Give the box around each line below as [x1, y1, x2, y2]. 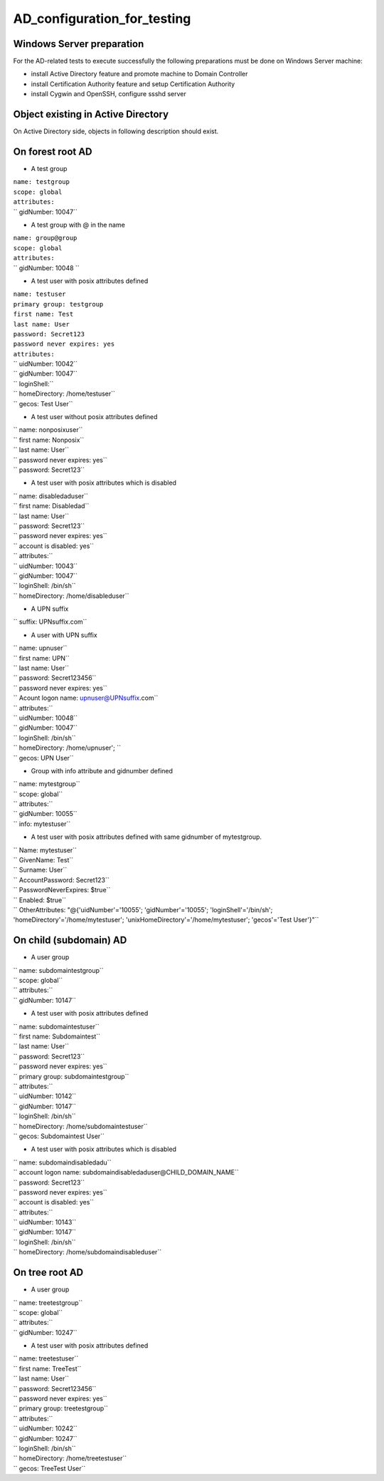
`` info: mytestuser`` [13, 820, 71, 828]
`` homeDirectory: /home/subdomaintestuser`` [13, 1122, 148, 1130]
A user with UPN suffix [31, 631, 97, 639]
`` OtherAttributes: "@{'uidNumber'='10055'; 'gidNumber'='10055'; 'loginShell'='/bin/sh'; [13, 906, 273, 914]
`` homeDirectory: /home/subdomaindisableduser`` [13, 1248, 162, 1256]
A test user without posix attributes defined [31, 413, 158, 421]
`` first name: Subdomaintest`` [13, 1032, 101, 1041]
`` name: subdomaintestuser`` [13, 1022, 100, 1031]
